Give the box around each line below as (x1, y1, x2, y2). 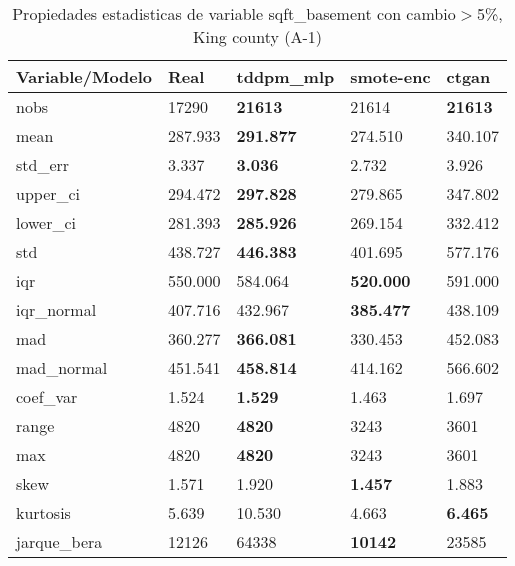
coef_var (16, 385, 78, 408)
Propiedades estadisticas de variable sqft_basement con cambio (12, 2, 456, 25)
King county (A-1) (193, 25, 322, 48)
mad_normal (16, 356, 108, 379)
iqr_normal (16, 298, 97, 321)
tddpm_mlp (236, 65, 335, 88)
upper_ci (16, 182, 81, 205)
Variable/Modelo (16, 65, 153, 88)
